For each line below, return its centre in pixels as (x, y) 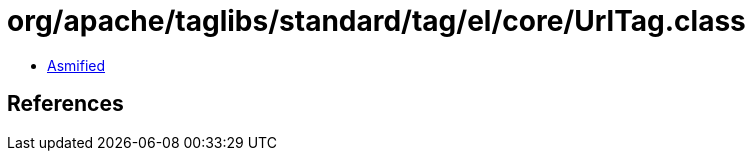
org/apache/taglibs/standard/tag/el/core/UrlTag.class (376, 21)
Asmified (76, 65)
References (65, 104)
